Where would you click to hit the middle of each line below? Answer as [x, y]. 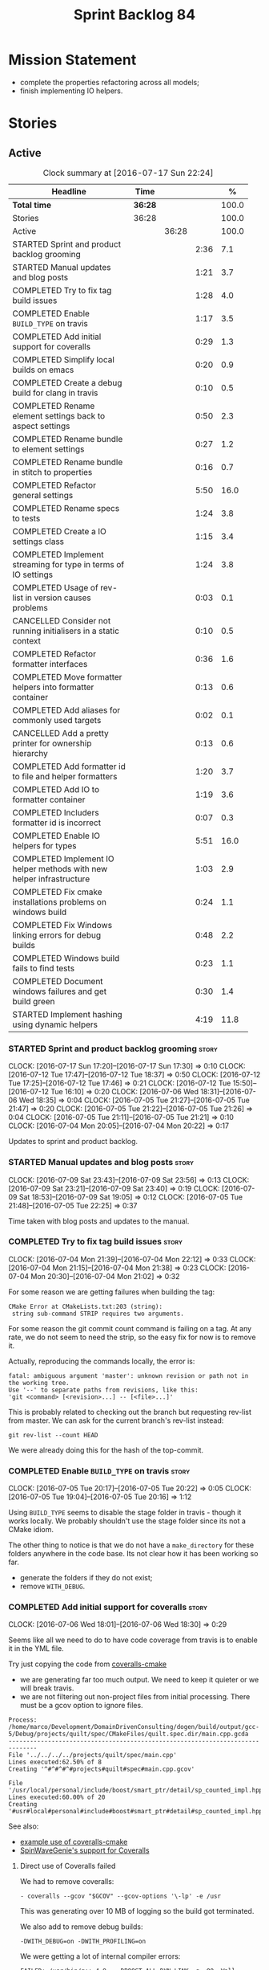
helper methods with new [60, 869]
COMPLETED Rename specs [66, 508]
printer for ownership [52, 743]
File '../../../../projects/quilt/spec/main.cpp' [93, 1755]
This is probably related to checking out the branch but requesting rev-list [130, 1412]
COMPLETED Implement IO [63, 859]
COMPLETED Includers [56, 812]
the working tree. [39, 1383]
